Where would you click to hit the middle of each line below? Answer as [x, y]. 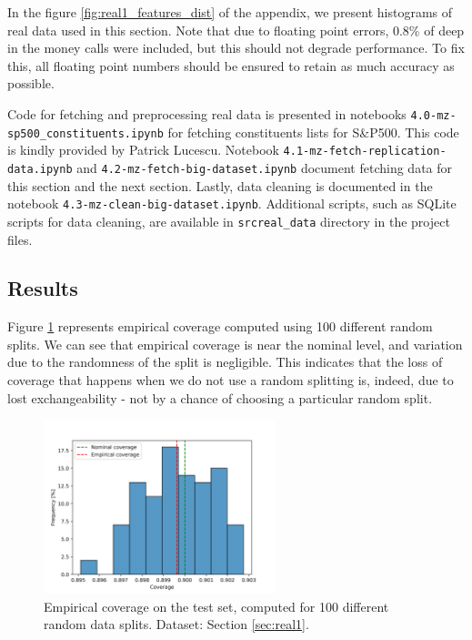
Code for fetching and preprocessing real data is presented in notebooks [207, 113]
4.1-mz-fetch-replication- [365, 152]
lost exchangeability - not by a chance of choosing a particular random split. [220, 397]
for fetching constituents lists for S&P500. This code [313, 132]
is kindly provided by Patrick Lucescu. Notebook [143, 150]
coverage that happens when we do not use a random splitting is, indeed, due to [231, 380]
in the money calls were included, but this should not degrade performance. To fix [236, 48]
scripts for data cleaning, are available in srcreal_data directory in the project [229, 221]
